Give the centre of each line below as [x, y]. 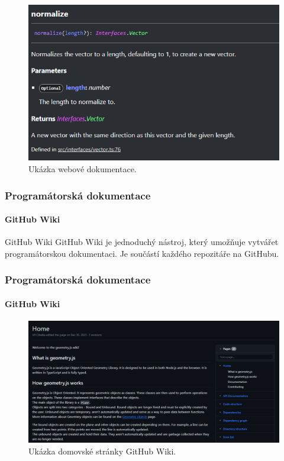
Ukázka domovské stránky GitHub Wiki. [102, 451]
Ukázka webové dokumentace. [83, 168]
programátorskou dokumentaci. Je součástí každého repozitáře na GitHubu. [142, 253]
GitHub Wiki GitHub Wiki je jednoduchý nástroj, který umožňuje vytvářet [142, 242]
